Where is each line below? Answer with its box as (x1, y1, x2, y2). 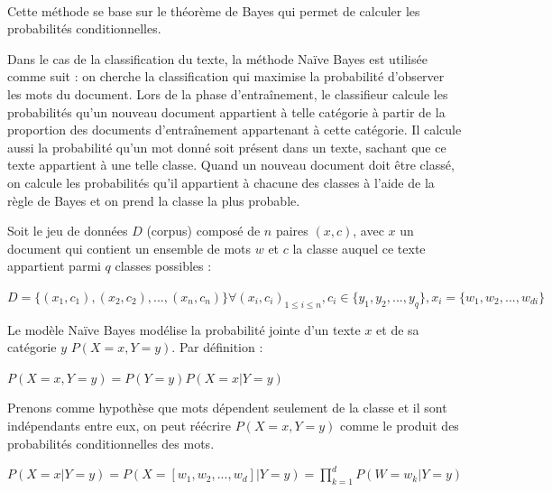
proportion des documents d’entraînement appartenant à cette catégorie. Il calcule (7, 120, 462, 139)
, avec (353, 221, 384, 240)
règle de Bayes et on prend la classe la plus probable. (7, 190, 300, 209)
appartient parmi (7, 256, 101, 275)
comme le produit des (339, 416, 459, 435)
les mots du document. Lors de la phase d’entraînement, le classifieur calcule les (7, 84, 448, 103)
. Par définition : (171, 338, 263, 357)
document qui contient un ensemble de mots (7, 238, 252, 257)
